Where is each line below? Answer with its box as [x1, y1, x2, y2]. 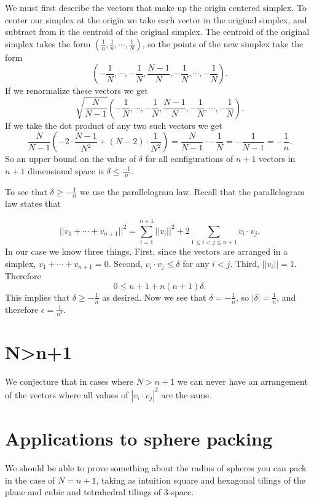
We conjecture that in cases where [5, 374, 134, 387]
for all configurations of [145, 152, 234, 165]
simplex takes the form [5, 37, 91, 50]
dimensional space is [28, 164, 104, 177]
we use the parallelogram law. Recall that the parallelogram [79, 185, 305, 198]
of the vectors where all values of [5, 388, 128, 401]
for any [183, 257, 210, 269]
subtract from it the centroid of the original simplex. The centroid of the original [5, 25, 310, 38]
